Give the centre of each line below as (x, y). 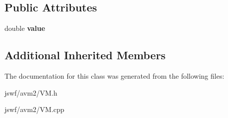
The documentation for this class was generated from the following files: (114, 76)
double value (25, 28)
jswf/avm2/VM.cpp (34, 109)
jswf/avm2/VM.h (31, 92)
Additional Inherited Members (85, 55)
